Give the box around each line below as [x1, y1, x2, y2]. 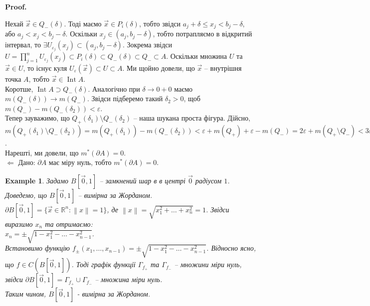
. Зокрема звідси [122, 39, 172, 50]
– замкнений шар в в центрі [99, 175, 185, 185]
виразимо [5, 218, 33, 229]
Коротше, [5, 83, 33, 94]
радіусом [195, 175, 222, 185]
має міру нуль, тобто [48, 157, 112, 167]
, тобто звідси [139, 18, 181, 28]
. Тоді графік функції [71, 259, 136, 270]
